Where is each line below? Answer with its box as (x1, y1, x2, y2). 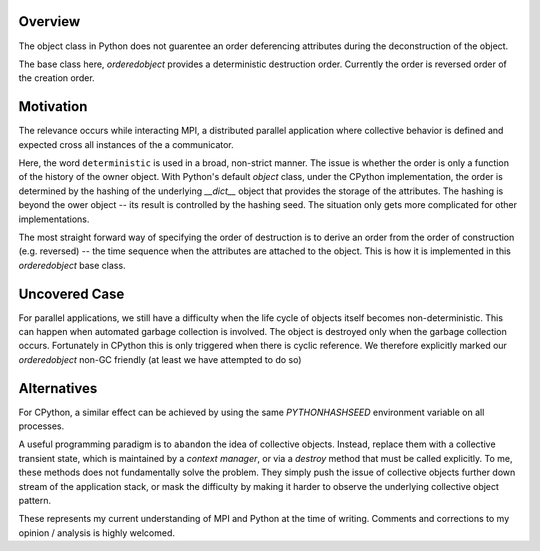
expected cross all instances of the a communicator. (18, 138, 234, 150)
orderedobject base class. (18, 259, 126, 271)
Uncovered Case (18, 285, 125, 302)
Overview (18, 13, 81, 30)
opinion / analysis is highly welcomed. (18, 526, 175, 539)
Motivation (18, 98, 88, 115)
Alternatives (18, 380, 98, 397)
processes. (18, 420, 65, 432)
